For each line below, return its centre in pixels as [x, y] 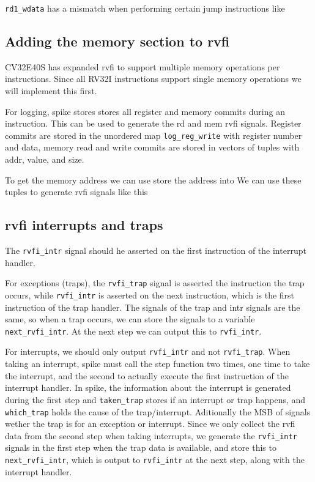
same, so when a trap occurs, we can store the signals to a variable [130, 319]
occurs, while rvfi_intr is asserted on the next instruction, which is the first [150, 295]
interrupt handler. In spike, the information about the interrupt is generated [148, 387]
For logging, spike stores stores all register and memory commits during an [145, 111]
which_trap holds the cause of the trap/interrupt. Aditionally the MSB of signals [158, 411]
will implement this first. [51, 91]
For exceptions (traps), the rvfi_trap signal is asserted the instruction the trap [155, 283]
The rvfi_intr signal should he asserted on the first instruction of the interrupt [156, 250]
